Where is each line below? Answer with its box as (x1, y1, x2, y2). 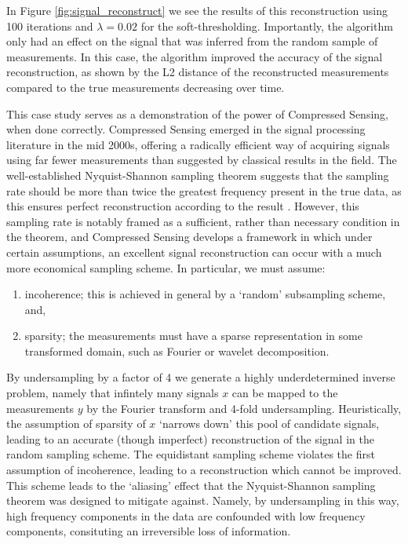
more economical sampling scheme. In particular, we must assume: (6, 259, 326, 276)
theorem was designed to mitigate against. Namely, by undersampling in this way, (6, 492, 399, 509)
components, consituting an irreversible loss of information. (6, 523, 291, 539)
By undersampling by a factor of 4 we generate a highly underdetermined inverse (6, 369, 395, 385)
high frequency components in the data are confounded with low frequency (6, 507, 366, 524)
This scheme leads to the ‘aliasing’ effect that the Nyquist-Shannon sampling (6, 476, 376, 493)
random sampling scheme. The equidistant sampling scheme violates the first (6, 446, 375, 462)
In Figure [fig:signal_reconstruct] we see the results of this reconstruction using (6, 2, 388, 18)
